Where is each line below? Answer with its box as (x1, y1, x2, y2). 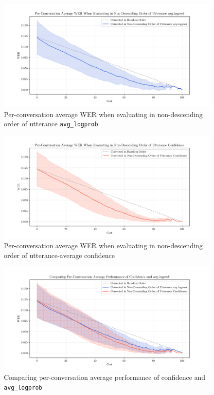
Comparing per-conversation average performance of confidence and (4, 372, 206, 382)
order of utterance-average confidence (4, 250, 115, 260)
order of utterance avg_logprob (4, 118, 98, 129)
